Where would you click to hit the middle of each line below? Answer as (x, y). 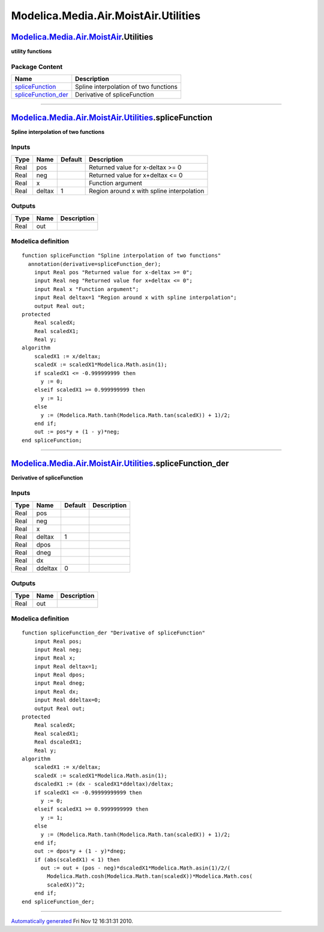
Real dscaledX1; (58, 742)
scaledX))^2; (66, 885)
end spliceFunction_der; (58, 901)
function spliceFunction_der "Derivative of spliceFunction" (113, 633)
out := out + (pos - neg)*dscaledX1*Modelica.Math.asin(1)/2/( (136, 868)
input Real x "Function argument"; (86, 289)
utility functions (31, 52)
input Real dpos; (59, 675)
